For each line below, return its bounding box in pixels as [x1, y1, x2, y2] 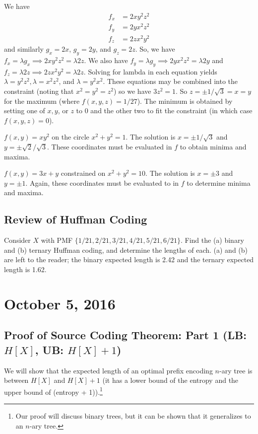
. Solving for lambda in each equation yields [83, 66, 217, 76]
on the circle [52, 132, 89, 142]
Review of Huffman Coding [4, 212, 147, 227]
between [4, 375, 29, 385]
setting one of [4, 105, 45, 116]
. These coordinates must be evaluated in [47, 142, 172, 152]
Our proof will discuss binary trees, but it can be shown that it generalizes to [15, 410, 251, 421]
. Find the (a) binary [180, 235, 244, 245]
